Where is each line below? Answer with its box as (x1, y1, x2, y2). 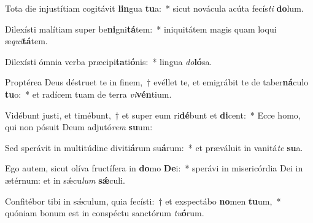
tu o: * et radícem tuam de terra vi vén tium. (5, 87, 172, 100)
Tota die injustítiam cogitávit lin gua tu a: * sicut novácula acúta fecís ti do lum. (5, 2, 304, 14)
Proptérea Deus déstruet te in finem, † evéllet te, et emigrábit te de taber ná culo (5, 76, 309, 88)
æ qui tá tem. (5, 34, 48, 47)
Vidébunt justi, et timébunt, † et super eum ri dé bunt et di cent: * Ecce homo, (5, 108, 301, 121)
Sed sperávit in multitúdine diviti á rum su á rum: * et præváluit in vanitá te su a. (5, 141, 303, 154)
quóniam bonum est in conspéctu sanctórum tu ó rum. (5, 206, 204, 219)
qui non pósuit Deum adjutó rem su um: (5, 120, 153, 133)
